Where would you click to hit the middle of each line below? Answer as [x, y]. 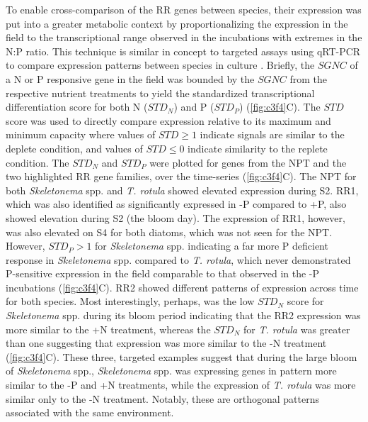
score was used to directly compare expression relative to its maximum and [168, 120]
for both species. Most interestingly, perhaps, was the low [130, 301]
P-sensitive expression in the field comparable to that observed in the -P [163, 273]
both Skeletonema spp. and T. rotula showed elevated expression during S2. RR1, [182, 190]
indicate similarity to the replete [258, 148]
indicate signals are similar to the [272, 134]
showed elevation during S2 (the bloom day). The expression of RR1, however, [176, 217]
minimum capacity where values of [81, 134]
